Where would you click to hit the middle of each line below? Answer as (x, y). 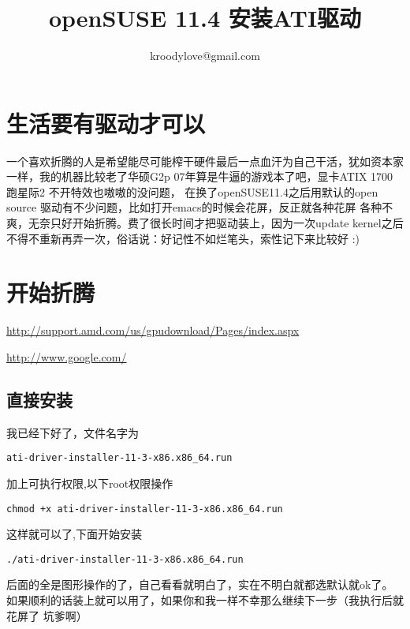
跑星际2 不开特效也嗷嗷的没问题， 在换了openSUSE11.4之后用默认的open (192, 191)
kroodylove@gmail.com (205, 56)
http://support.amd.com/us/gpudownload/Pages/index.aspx (153, 330)
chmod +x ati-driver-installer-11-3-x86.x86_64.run (145, 509)
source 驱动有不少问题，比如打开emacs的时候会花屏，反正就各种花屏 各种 (194, 207)
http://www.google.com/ (67, 356)
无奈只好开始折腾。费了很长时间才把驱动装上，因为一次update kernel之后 (216, 223)
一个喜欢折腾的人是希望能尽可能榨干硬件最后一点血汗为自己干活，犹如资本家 (205, 161)
